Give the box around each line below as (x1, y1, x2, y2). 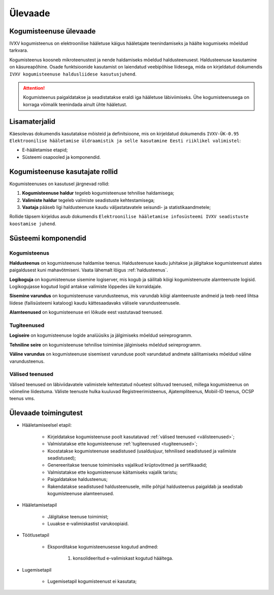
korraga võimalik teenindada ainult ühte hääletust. (23, 101, 127, 108)
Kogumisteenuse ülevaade (9, 27, 96, 36)
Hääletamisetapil (22, 502, 57, 508)
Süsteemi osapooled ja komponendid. (22, 154, 101, 160)
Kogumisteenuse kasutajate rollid (9, 167, 118, 176)
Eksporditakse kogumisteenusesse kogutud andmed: (47, 543, 158, 550)
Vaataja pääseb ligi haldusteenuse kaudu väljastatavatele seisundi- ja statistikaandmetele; (22, 204, 211, 210)
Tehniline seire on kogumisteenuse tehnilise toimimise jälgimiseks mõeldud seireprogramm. (9, 341, 202, 347)
